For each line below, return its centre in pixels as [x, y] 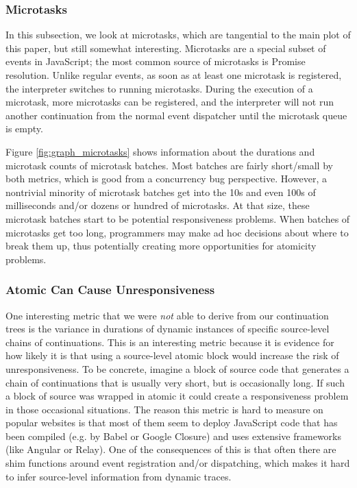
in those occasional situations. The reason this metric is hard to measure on [164, 409]
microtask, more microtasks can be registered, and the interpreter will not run [170, 102]
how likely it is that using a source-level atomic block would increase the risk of [172, 355]
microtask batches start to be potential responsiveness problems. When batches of [178, 218]
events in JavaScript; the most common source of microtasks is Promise [156, 61]
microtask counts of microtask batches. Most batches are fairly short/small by [169, 165]
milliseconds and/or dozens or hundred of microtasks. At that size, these [158, 205]
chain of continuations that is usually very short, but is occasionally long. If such [175, 382]
